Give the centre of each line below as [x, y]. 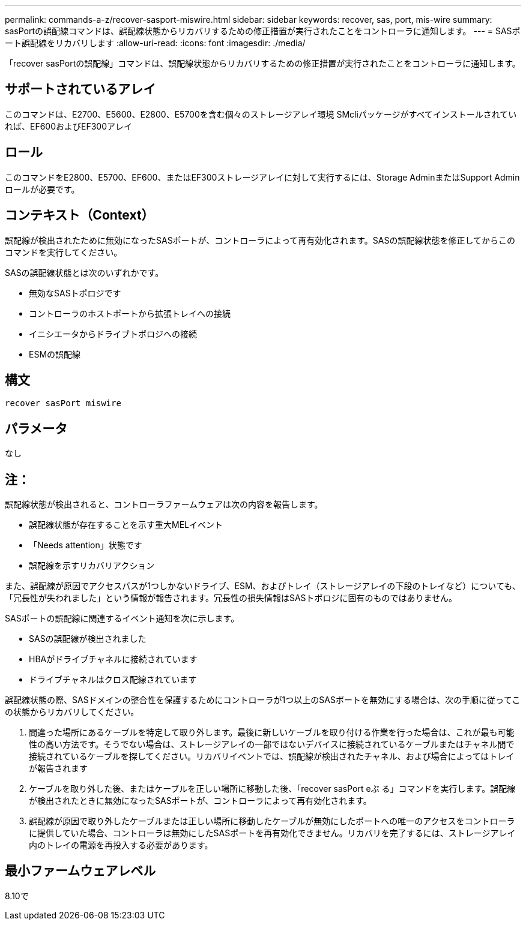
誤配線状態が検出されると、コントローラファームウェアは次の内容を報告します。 [164, 504]
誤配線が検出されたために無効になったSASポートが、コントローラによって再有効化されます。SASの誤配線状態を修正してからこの [260, 240]
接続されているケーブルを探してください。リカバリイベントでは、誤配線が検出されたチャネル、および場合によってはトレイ [272, 756]
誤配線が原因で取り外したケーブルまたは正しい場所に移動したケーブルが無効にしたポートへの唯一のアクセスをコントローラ [272, 821]
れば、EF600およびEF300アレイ [69, 126]
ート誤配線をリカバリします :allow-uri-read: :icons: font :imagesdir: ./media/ [155, 43]
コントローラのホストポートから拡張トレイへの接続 [130, 313]
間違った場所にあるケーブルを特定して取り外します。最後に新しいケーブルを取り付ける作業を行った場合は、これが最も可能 [272, 732]
